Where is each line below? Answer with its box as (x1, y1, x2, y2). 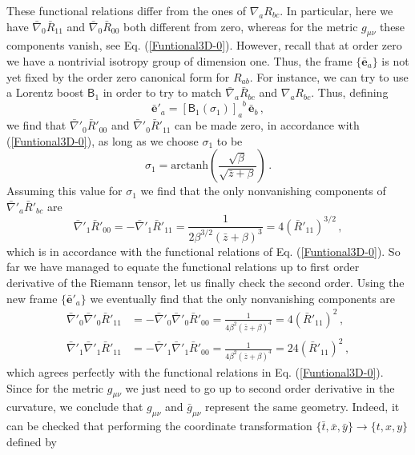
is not (381, 52, 409, 69)
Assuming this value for (6, 182, 123, 199)
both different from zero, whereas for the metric (123, 18, 358, 34)
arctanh (171, 160, 208, 172)
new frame (6, 289, 58, 306)
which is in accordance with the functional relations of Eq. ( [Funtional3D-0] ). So (6, 242, 401, 259)
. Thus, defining (311, 84, 389, 101)
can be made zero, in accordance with (175, 117, 360, 134)
